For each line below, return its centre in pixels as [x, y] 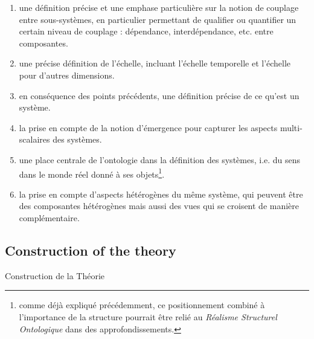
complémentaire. [49, 217]
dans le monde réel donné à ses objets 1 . [92, 173]
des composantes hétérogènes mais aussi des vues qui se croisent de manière [159, 206]
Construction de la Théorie [55, 275]
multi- [291, 127]
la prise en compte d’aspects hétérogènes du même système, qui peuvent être [161, 194]
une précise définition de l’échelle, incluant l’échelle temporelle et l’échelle [155, 63]
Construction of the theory [91, 250]
